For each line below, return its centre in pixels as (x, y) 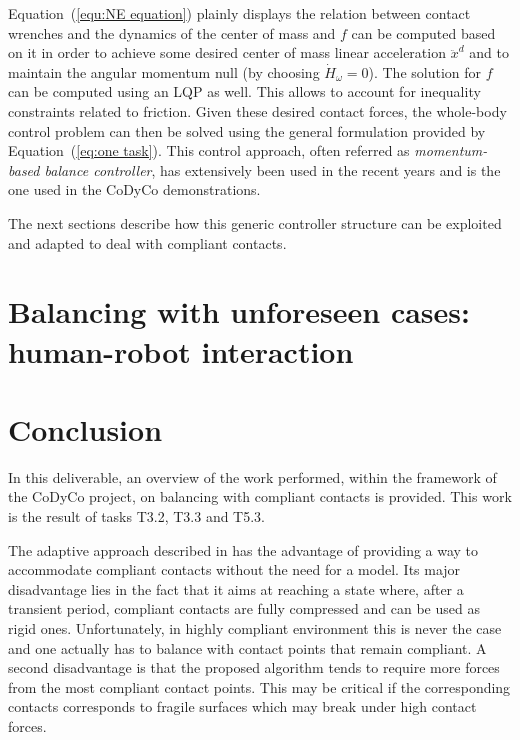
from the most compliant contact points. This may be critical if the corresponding (259, 686)
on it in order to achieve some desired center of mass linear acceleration (227, 52)
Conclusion (85, 428)
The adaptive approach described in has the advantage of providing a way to (243, 549)
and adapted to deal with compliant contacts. (147, 242)
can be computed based (423, 32)
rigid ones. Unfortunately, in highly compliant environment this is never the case (255, 627)
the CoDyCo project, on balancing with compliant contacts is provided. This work (260, 496)
